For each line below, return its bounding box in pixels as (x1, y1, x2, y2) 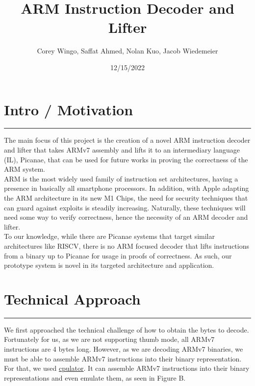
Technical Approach (4, 288, 141, 309)
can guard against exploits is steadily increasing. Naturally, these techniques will (4, 202, 246, 212)
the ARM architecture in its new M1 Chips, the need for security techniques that (4, 193, 248, 203)
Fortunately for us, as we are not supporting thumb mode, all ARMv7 (4, 334, 215, 344)
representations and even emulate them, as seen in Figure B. (4, 372, 186, 383)
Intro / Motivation (4, 99, 133, 119)
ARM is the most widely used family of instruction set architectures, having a (4, 173, 238, 183)
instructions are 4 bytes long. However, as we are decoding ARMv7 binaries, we (4, 344, 243, 354)
